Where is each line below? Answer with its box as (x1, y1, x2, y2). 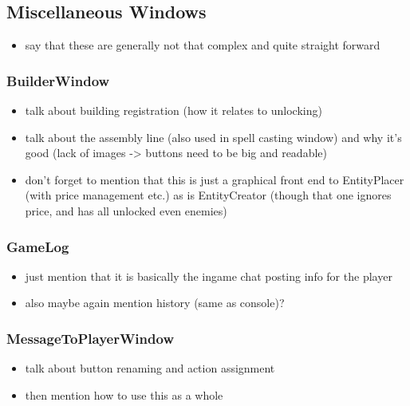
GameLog (6, 236, 69, 256)
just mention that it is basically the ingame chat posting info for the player (25, 267, 392, 284)
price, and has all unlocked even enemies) (25, 202, 227, 219)
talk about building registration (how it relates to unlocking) (25, 102, 322, 119)
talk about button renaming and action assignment (25, 360, 275, 376)
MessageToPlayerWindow (6, 328, 174, 348)
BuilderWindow (6, 70, 110, 90)
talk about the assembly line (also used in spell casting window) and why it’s (25, 128, 402, 145)
